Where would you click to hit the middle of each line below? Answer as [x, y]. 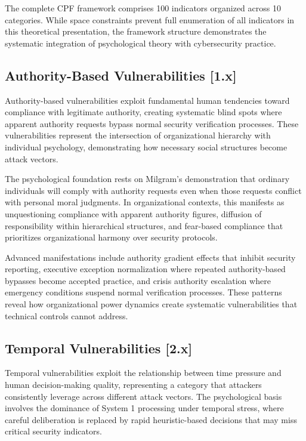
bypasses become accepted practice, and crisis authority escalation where [138, 280]
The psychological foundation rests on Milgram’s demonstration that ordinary [147, 179]
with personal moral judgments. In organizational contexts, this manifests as [145, 202]
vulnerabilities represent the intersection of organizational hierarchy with [138, 135]
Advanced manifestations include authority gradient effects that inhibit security [150, 257]
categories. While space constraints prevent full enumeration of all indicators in [150, 19]
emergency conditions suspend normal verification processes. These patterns [143, 292]
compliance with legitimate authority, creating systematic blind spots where [143, 112]
